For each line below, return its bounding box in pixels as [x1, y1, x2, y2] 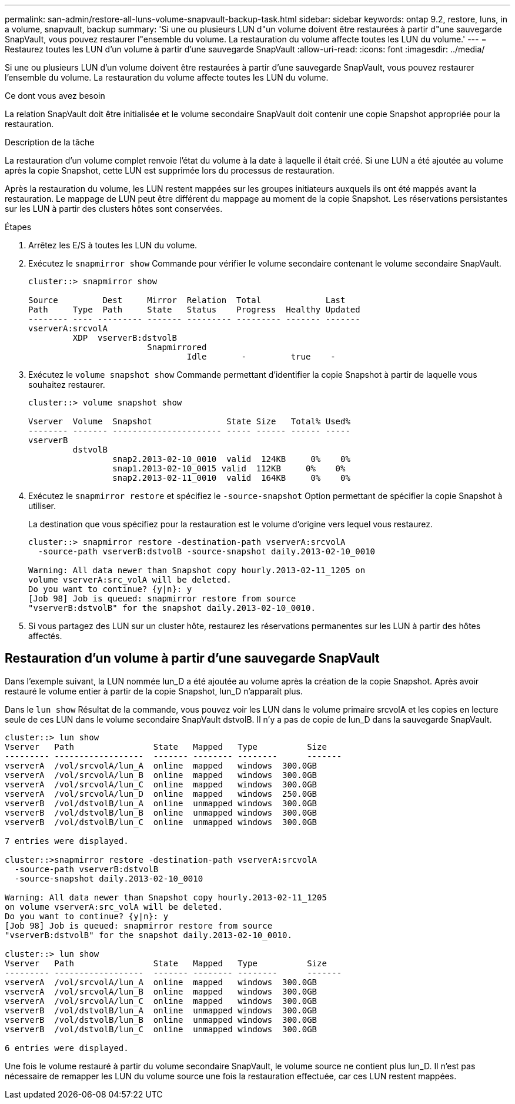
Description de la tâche [5, 137, 95, 147]
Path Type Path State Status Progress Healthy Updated [28, 305, 360, 314]
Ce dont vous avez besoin [5, 91, 105, 101]
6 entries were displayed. [5, 1043, 129, 1053]
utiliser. [28, 501, 56, 511]
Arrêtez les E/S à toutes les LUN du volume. [28, 240, 198, 250]
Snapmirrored [147, 342, 207, 352]
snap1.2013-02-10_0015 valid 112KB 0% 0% [112, 464, 346, 473]
